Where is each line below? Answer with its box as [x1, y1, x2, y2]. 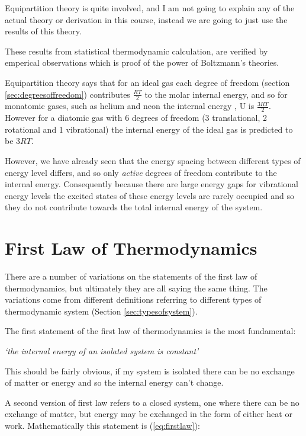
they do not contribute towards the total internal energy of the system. [5, 201, 263, 213]
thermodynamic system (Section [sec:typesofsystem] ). [5, 304, 198, 317]
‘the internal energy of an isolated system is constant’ [5, 345, 199, 357]
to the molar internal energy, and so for [144, 88, 288, 100]
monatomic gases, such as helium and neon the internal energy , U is [5, 100, 255, 112]
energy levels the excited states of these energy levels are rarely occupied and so [5, 189, 295, 201]
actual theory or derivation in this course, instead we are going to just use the [5, 13, 288, 25]
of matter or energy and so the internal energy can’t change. [5, 376, 224, 389]
